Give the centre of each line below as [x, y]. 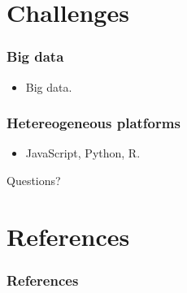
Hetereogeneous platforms [93, 123]
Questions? [34, 180]
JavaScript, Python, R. [83, 153]
